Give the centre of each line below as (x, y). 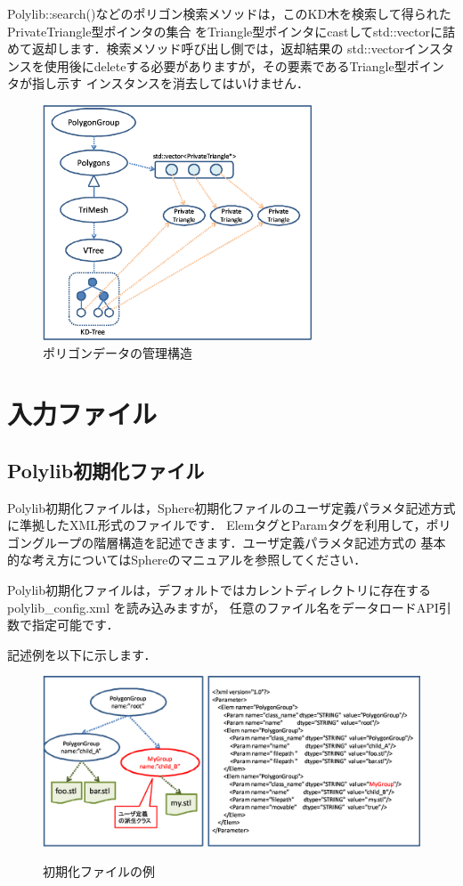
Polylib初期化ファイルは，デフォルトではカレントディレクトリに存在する (219, 590)
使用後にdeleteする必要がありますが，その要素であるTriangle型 (225, 65)
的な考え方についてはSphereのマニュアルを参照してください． (187, 560)
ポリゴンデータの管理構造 (118, 352)
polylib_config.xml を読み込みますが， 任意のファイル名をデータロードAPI (223, 607)
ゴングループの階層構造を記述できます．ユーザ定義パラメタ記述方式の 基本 (227, 542)
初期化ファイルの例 (99, 871)
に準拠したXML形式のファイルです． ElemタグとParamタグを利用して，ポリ (229, 525)
